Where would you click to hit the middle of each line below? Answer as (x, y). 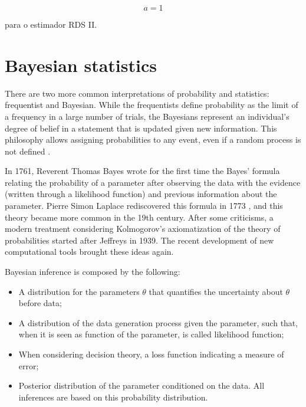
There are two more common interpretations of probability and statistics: (137, 93)
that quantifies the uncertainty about (216, 291)
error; (29, 365)
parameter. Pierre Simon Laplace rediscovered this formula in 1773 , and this (144, 206)
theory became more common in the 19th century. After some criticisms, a (139, 217)
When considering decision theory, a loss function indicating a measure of (151, 354)
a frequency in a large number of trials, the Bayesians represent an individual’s (147, 116)
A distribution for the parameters (79, 291)
